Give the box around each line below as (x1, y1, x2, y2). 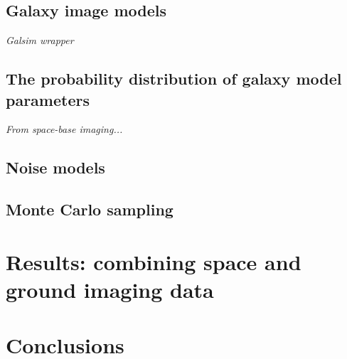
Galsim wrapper (6, 33, 74, 48)
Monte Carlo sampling (6, 198, 173, 220)
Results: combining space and (6, 247, 301, 276)
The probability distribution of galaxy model (6, 68, 342, 90)
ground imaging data (6, 274, 214, 304)
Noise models (6, 156, 105, 178)
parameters (6, 88, 90, 110)
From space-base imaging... (6, 122, 123, 136)
